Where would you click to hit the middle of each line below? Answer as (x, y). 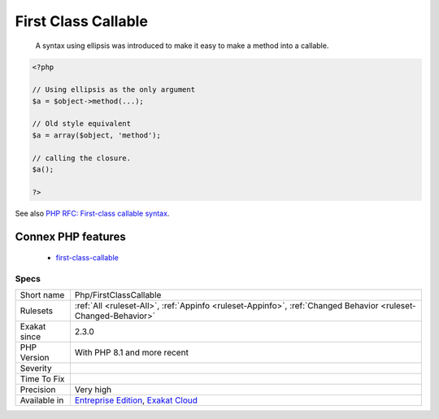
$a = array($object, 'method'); (97, 135)
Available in (42, 400)
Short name (42, 295)
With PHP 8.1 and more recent (131, 352)
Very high (93, 390)
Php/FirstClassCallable (118, 295)
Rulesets (36, 311)
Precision (38, 390)
